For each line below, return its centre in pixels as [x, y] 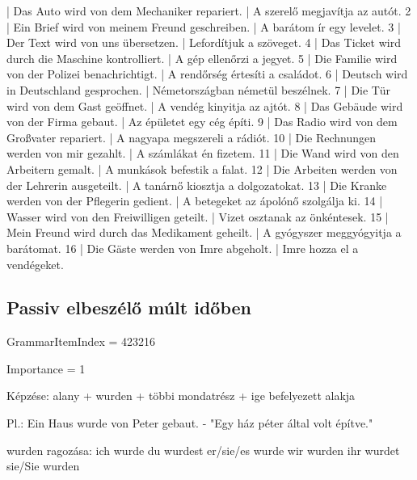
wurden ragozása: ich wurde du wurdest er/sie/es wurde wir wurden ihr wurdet [203, 450]
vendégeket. [35, 264]
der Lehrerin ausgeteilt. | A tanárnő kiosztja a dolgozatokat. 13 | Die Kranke [197, 185]
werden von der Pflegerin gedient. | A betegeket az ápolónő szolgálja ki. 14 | [195, 201]
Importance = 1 [46, 368]
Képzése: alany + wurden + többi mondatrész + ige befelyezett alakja [181, 396]
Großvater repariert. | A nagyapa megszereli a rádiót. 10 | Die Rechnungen [191, 137]
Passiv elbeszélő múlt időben [129, 307]
